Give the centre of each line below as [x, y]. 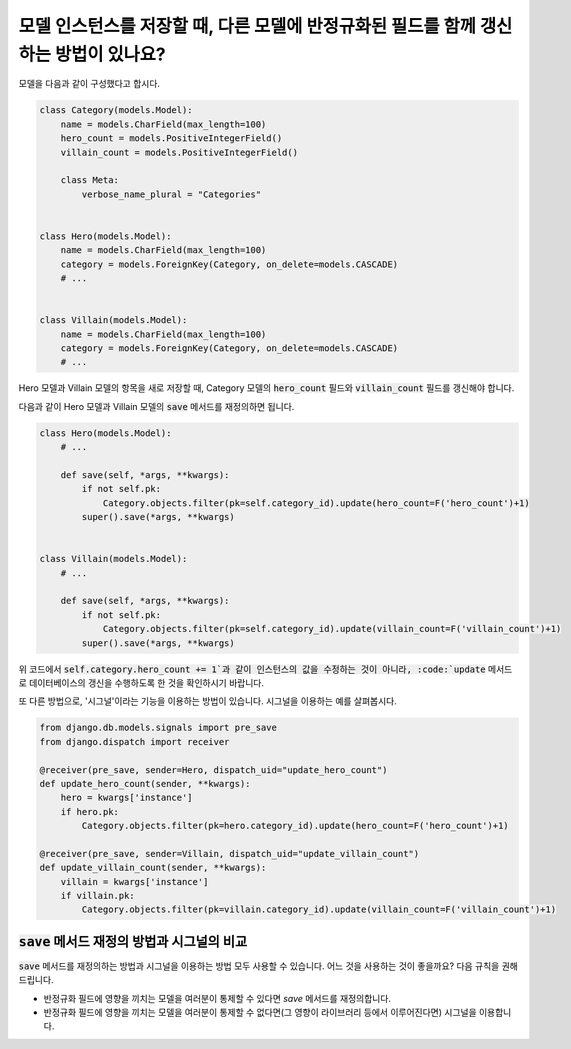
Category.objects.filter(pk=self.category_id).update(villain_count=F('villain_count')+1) [332, 629]
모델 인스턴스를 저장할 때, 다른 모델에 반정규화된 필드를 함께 [247, 26]
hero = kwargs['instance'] [127, 798]
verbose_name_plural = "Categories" [171, 194]
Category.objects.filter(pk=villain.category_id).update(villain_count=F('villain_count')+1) [319, 909]
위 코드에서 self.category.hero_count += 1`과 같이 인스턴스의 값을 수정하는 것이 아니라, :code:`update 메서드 [265, 669]
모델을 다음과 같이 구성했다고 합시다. [89, 84]
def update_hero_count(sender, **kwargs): [145, 783]
